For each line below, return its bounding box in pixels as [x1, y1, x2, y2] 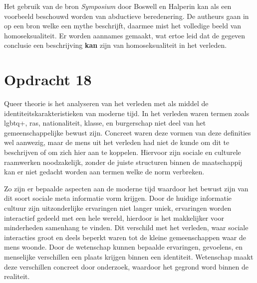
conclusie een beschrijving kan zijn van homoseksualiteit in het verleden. [4, 40, 227, 50]
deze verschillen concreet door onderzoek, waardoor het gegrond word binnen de [4, 261, 249, 272]
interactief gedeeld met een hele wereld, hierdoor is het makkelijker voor [4, 212, 224, 223]
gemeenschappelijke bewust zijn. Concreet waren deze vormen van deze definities [4, 127, 251, 138]
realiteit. [4, 271, 30, 282]
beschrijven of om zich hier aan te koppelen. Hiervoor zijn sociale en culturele [4, 147, 241, 157]
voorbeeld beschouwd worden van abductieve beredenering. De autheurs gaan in [4, 10, 249, 21]
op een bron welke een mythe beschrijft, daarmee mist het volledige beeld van [4, 20, 242, 31]
